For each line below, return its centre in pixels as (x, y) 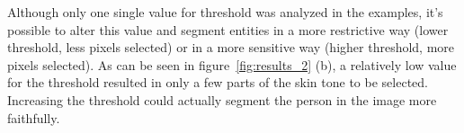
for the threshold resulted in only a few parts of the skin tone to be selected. (218, 82)
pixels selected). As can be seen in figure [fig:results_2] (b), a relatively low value (232, 64)
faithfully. (34, 117)
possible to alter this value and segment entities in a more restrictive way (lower (228, 29)
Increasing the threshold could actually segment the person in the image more (222, 99)
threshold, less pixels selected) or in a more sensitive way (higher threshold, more (231, 47)
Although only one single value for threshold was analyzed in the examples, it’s (225, 12)
